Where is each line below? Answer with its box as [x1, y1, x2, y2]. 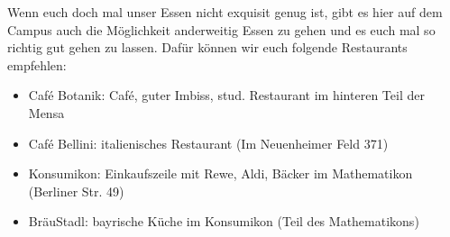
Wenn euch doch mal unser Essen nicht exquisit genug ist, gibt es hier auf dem [7, 3, 443, 21]
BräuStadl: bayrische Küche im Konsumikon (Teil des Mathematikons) [28, 212, 419, 231]
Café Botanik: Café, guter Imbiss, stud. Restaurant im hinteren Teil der [28, 86, 425, 105]
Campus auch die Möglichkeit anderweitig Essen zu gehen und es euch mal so [7, 20, 436, 39]
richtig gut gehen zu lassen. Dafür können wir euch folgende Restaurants [7, 38, 408, 57]
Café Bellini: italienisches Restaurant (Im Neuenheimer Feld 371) [28, 133, 389, 152]
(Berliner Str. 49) [28, 181, 124, 200]
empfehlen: [7, 55, 67, 74]
